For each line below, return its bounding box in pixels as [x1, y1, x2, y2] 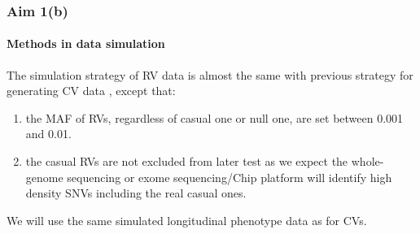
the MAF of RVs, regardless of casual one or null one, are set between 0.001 [25, 109, 404, 126]
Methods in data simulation [7, 35, 165, 52]
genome [25, 168, 63, 185]
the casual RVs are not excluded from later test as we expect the [25, 153, 348, 170]
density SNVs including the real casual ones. [25, 184, 247, 201]
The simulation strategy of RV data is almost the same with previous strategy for [7, 66, 413, 83]
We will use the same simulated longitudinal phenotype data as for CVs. [7, 211, 367, 228]
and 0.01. [25, 125, 72, 142]
